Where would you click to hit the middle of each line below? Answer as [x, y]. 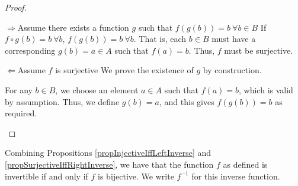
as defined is [245, 164]
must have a [234, 39]
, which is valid [266, 89]
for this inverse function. [236, 176]
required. [21, 113]
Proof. [16, 7]
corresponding [30, 50]
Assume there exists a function [73, 27]
